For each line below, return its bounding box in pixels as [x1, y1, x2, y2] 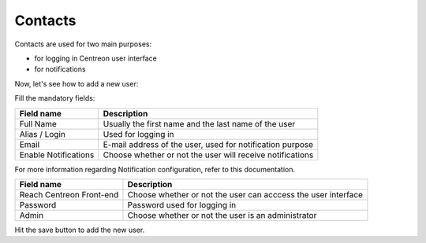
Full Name [19, 118, 57, 129]
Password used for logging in [127, 199, 237, 210]
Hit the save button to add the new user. [14, 225, 145, 234]
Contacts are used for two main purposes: [14, 39, 152, 49]
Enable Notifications [19, 149, 95, 160]
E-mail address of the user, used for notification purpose [103, 138, 314, 149]
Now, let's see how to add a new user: [14, 79, 139, 88]
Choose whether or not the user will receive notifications [103, 149, 314, 160]
